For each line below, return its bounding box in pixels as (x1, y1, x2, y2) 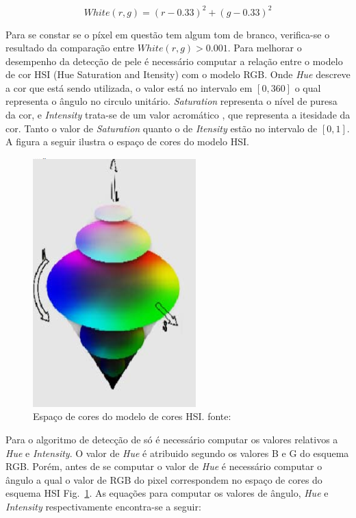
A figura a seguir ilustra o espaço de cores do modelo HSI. (5, 134, 249, 149)
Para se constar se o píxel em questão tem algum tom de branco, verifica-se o (5, 27, 330, 41)
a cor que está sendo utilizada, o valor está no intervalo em (5, 80, 253, 95)
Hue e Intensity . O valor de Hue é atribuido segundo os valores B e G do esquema (5, 445, 349, 460)
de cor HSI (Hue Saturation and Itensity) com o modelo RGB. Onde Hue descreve (5, 67, 351, 82)
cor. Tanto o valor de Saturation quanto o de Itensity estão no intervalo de (5, 121, 318, 135)
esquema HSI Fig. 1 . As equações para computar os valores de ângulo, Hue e (5, 486, 329, 500)
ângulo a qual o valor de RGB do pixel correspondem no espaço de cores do (5, 472, 322, 486)
